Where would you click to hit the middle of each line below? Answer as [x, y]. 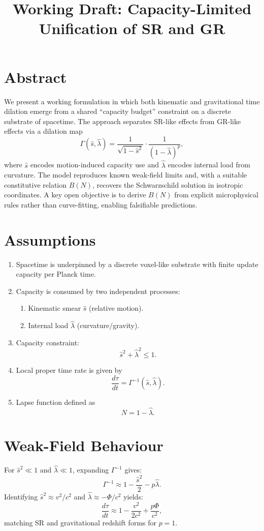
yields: [133, 496]
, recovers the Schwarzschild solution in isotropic [168, 184]
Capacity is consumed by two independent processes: [98, 291]
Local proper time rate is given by [69, 370]
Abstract [36, 77]
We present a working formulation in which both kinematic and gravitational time [132, 101]
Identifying [21, 496]
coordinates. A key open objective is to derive [75, 195]
